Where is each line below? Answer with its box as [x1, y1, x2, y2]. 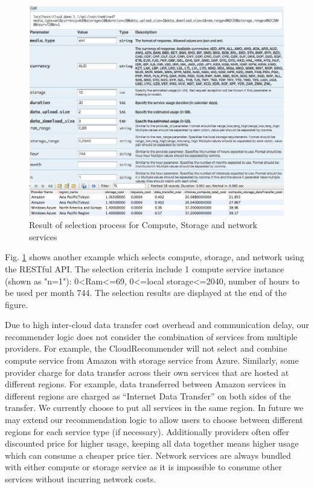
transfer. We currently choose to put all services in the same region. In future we [5, 401, 304, 414]
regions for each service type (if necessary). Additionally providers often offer [5, 425, 289, 438]
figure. [5, 298, 28, 310]
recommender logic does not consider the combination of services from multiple [5, 330, 298, 343]
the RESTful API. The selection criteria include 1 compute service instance [5, 262, 284, 275]
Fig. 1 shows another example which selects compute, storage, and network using [5, 251, 304, 263]
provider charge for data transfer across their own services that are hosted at [5, 366, 289, 378]
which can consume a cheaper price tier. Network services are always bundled [5, 448, 291, 461]
